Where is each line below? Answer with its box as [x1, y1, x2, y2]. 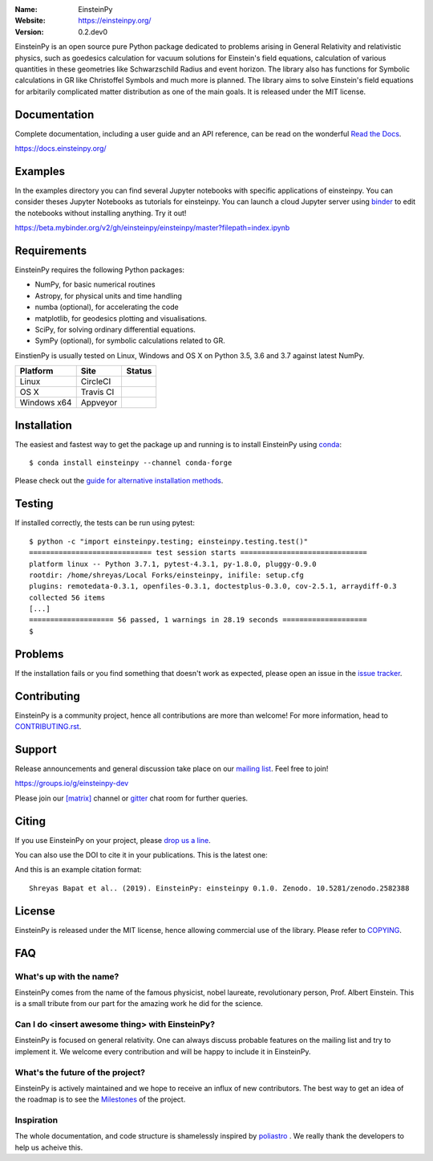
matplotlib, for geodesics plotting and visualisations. [34, 313, 208, 323]
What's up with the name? [14, 971, 119, 982]
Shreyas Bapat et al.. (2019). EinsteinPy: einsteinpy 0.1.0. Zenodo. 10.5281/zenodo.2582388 [29, 883, 410, 893]
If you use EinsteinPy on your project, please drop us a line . [14, 835, 212, 845]
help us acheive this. [14, 1143, 83, 1152]
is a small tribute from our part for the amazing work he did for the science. [14, 999, 264, 1008]
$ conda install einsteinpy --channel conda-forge [29, 458, 233, 467]
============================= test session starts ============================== [29, 548, 368, 557]
